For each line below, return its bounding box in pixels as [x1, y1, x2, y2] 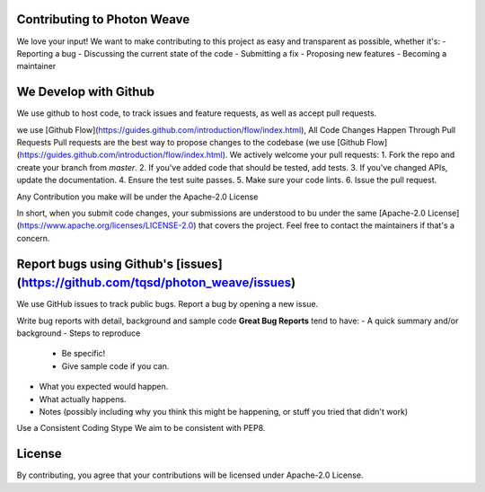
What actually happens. [39, 393, 127, 404]
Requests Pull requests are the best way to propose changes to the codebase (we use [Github [16, 136, 366, 147]
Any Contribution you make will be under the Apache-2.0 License [16, 191, 259, 202]
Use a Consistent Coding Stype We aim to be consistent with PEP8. [16, 423, 266, 434]
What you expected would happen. [39, 382, 169, 392]
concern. [16, 233, 50, 243]
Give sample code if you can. [61, 360, 170, 372]
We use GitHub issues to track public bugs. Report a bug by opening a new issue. [16, 299, 319, 310]
